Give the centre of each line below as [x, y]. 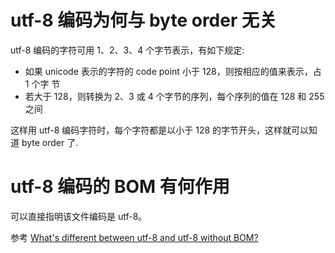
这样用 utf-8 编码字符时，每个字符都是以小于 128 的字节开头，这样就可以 [160, 130]
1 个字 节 [42, 83]
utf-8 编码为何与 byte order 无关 [143, 20]
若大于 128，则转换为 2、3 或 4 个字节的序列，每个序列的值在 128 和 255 [174, 96]
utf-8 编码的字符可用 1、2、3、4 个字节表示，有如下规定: [127, 50]
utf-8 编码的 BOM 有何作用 [120, 187]
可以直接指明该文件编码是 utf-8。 [79, 216]
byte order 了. [50, 142]
